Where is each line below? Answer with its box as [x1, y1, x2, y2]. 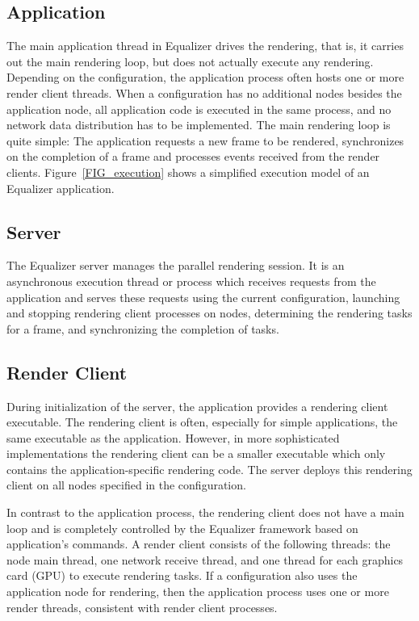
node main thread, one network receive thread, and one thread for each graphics [6, 551, 404, 568]
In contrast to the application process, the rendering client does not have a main [6, 504, 404, 521]
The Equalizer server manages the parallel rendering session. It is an [6, 257, 345, 274]
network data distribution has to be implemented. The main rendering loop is [6, 116, 391, 133]
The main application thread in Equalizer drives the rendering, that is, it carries [6, 37, 404, 54]
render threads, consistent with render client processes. [6, 598, 278, 615]
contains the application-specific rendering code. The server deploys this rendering [6, 460, 413, 477]
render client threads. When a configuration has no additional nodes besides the [6, 84, 402, 101]
